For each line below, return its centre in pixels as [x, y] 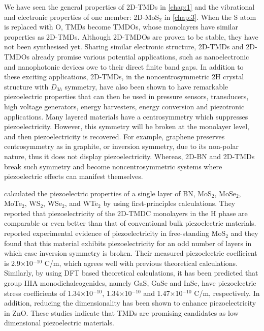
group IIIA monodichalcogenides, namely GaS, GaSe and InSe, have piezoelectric [130, 283]
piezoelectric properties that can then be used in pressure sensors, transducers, [126, 96]
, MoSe [225, 193]
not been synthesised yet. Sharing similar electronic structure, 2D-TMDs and [124, 47]
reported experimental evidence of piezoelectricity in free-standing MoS [115, 233]
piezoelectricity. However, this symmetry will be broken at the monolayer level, [127, 126]
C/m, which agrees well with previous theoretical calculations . [141, 263]
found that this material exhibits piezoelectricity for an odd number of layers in [128, 243]
